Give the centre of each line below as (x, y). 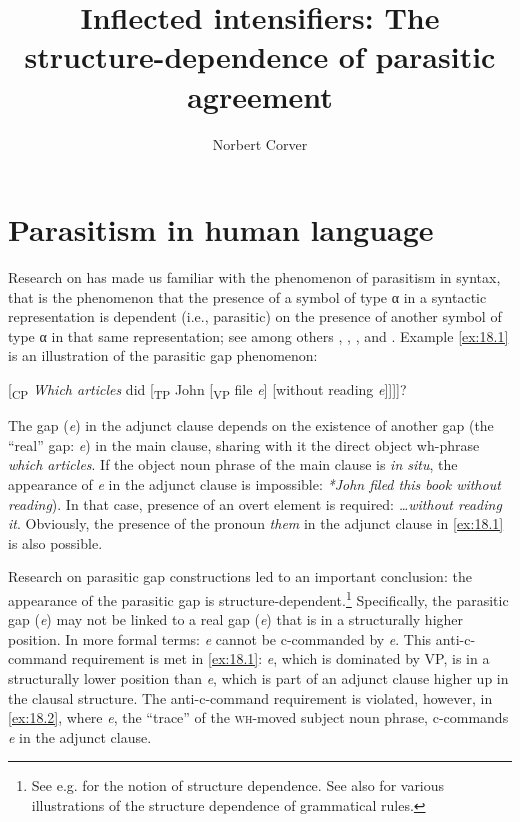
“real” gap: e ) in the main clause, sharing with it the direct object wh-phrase (244, 444)
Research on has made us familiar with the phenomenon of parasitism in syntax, (254, 277)
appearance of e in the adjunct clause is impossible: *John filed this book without (254, 483)
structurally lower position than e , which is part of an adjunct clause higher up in (258, 677)
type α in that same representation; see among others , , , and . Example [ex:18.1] (258, 335)
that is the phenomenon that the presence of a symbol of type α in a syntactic (247, 296)
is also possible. (55, 542)
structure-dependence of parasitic (260, 56)
